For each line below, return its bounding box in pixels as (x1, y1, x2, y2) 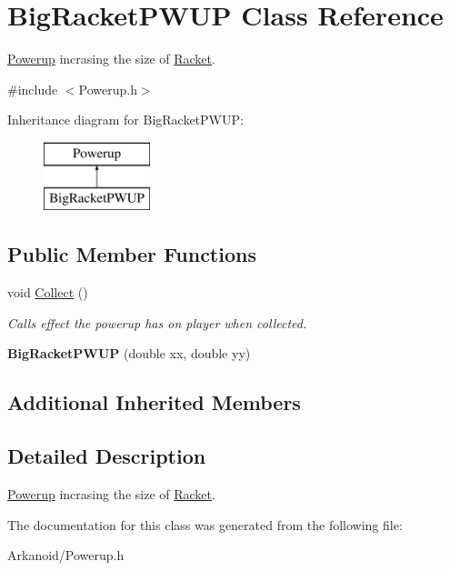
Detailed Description (7, 442, 206, 470)
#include (7, 79, 58, 98)
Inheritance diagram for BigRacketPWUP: (7, 110, 244, 129)
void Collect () (7, 283, 88, 302)
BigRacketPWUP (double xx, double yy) (7, 344, 251, 363)
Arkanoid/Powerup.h (7, 546, 125, 565)
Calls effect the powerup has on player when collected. (7, 313, 307, 332)
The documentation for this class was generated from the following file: (7, 515, 403, 534)
